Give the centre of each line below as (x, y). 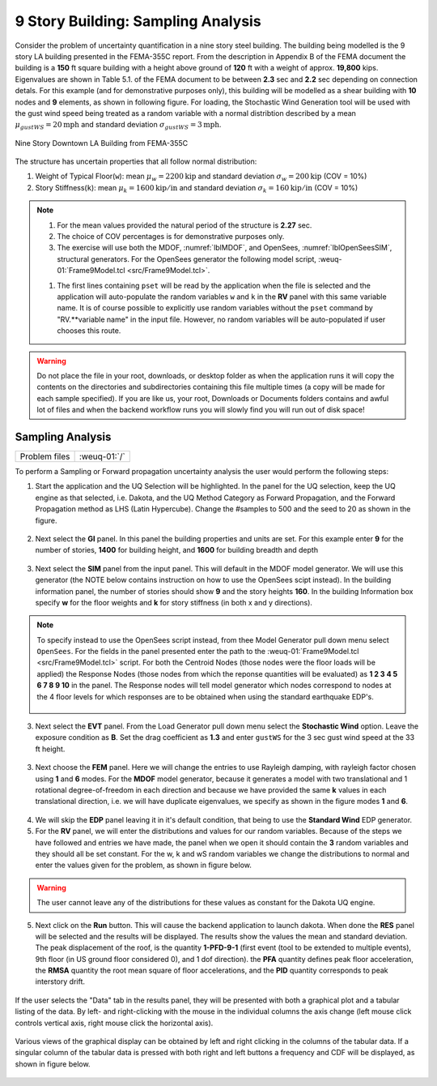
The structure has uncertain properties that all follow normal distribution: (136, 161)
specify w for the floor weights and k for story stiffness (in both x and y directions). (174, 602)
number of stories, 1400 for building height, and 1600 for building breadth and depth (177, 550)
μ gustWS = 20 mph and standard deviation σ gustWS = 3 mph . (118, 126)
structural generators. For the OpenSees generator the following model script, (187, 259)
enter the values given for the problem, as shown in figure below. (144, 865)
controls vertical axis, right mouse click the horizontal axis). (114, 1023)
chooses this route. (89, 331)
